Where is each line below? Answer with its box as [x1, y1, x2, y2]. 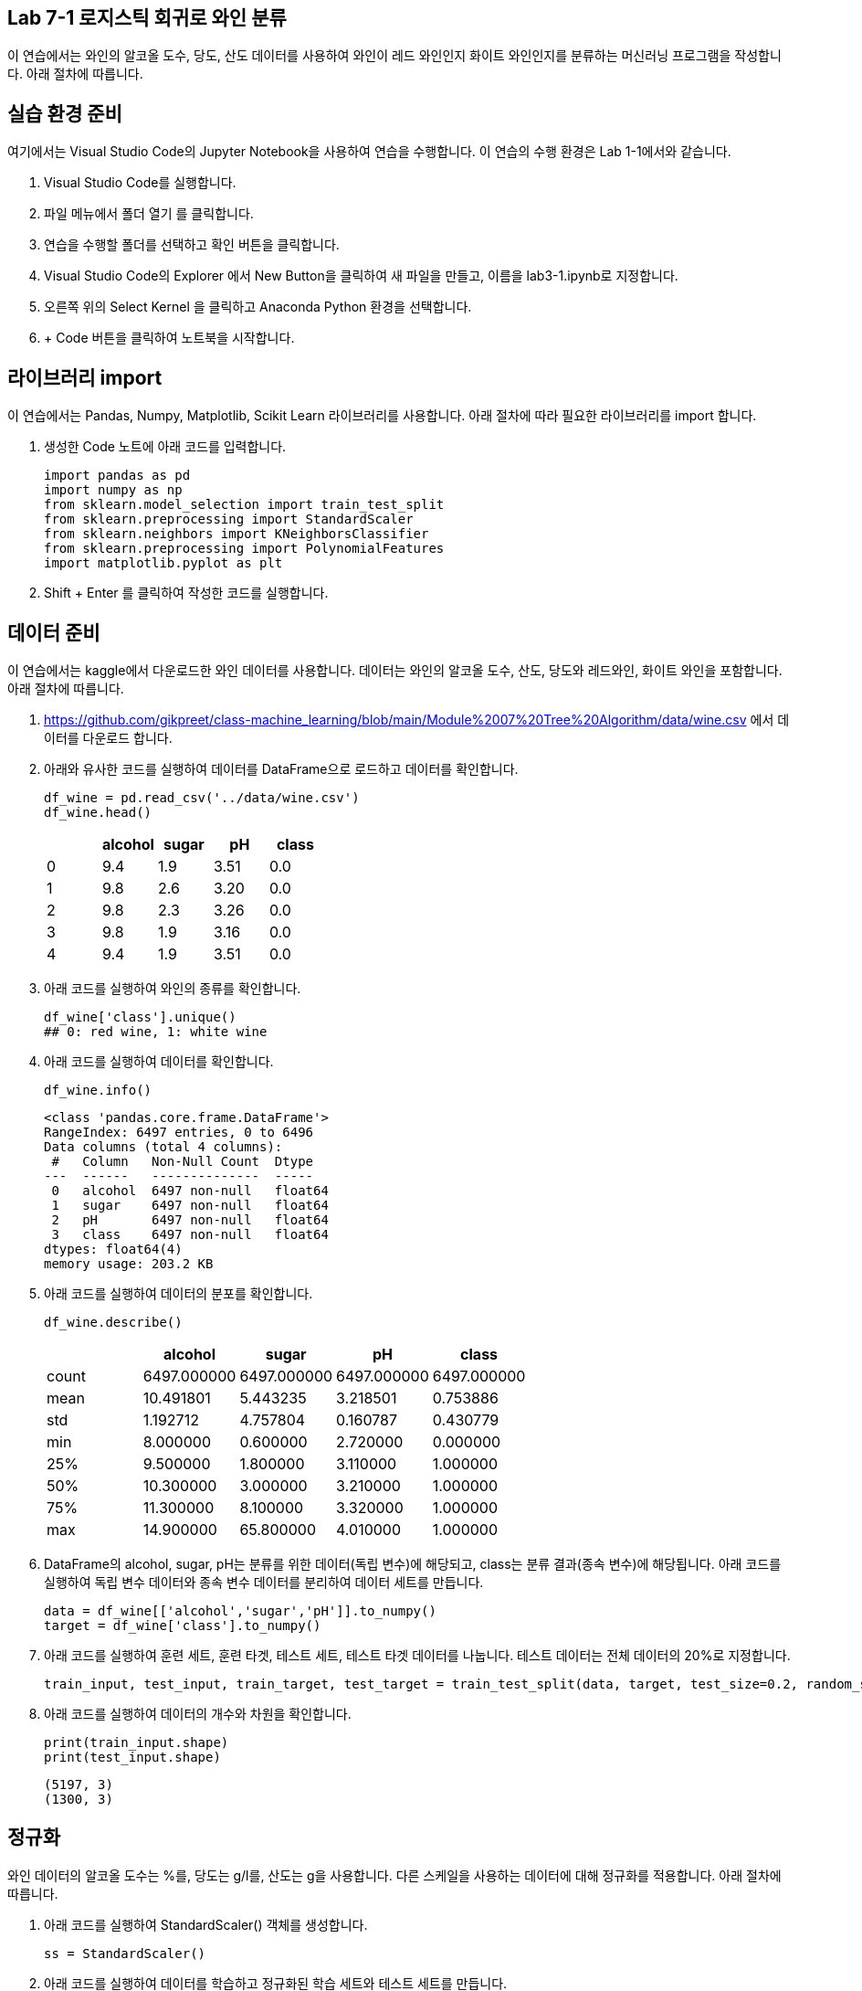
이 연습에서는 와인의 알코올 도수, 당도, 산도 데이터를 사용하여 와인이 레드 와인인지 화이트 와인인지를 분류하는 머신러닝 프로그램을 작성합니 [7, 48, 782, 64]
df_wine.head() [44, 804, 152, 820]
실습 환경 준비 [7, 101, 122, 125]
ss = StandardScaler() [44, 1945, 206, 1961]
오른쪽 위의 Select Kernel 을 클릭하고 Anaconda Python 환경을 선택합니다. [44, 299, 472, 315]
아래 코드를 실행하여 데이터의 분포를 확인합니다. [44, 1285, 313, 1301]
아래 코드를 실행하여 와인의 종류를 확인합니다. [44, 980, 301, 996]
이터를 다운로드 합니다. [44, 729, 173, 746]
